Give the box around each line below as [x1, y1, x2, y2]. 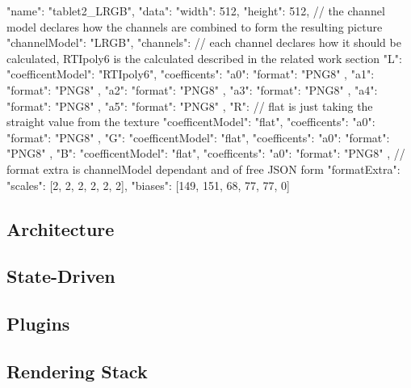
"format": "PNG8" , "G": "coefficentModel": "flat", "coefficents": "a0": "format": [6, 129, 390, 145]
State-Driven [6, 264, 115, 289]
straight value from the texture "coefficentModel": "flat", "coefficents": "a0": [6, 113, 375, 130]
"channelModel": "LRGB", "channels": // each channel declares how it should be [6, 34, 401, 51]
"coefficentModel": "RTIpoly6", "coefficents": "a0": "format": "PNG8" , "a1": [6, 65, 375, 82]
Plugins [6, 311, 70, 336]
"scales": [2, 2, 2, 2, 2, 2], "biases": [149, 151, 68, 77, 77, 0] [6, 176, 290, 193]
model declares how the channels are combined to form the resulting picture [6, 18, 383, 35]
